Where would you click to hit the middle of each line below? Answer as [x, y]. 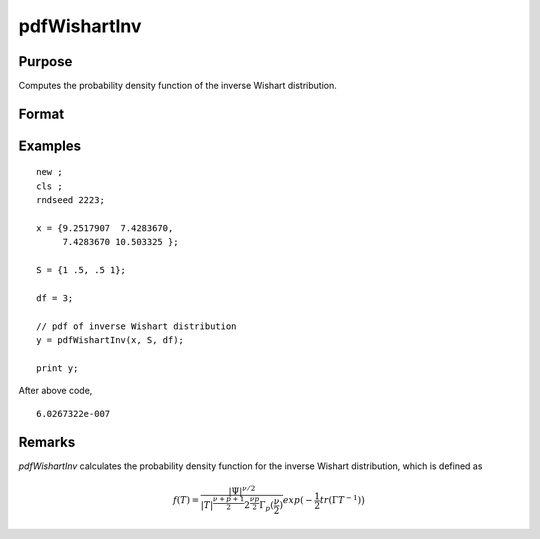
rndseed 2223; [70, 200]
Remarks [47, 441]
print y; [57, 368]
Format [41, 113]
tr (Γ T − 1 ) [340, 499]
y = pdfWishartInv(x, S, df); [110, 340]
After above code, [55, 391]
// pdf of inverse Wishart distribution [136, 326]
